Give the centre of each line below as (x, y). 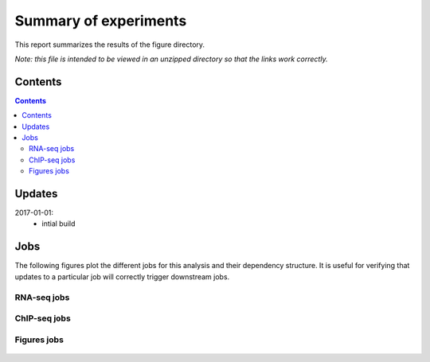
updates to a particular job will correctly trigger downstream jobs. (122, 276)
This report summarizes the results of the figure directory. (110, 45)
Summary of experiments (101, 21)
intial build (59, 224)
